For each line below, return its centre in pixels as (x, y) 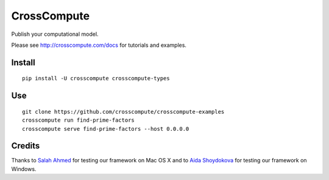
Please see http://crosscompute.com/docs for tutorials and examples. (99, 45)
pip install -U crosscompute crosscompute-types (96, 78)
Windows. (24, 169)
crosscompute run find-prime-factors (79, 120)
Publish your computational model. (55, 34)
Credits (26, 146)
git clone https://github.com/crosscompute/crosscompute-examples (123, 112)
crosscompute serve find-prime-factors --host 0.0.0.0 (106, 129)
